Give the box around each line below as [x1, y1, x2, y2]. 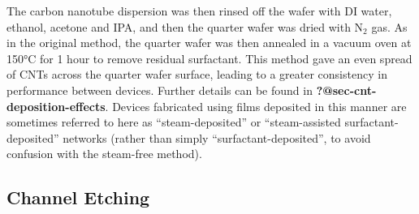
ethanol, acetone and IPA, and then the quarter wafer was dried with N [6, 18, 364, 35]
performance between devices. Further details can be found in [6, 81, 313, 98]
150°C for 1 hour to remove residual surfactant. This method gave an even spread [6, 49, 413, 66]
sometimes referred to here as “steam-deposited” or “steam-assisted [6, 113, 341, 131]
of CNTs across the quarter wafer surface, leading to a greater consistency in [6, 66, 387, 83]
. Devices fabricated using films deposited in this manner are [105, 97, 407, 114]
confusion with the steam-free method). [6, 145, 202, 162]
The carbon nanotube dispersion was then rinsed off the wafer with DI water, [6, 2, 392, 19]
